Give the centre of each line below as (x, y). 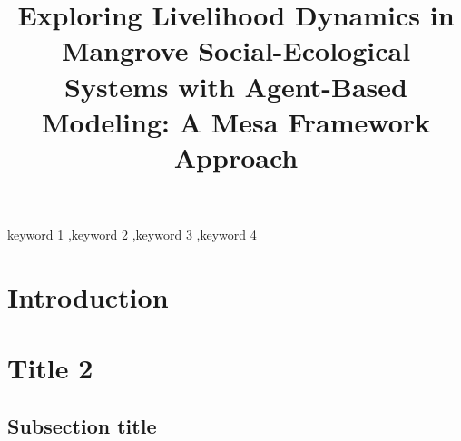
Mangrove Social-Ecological (236, 50)
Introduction (88, 296)
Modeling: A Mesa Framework (236, 121)
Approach (236, 157)
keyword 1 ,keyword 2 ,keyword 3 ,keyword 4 (132, 235)
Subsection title (82, 425)
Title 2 (50, 368)
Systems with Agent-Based (236, 86)
